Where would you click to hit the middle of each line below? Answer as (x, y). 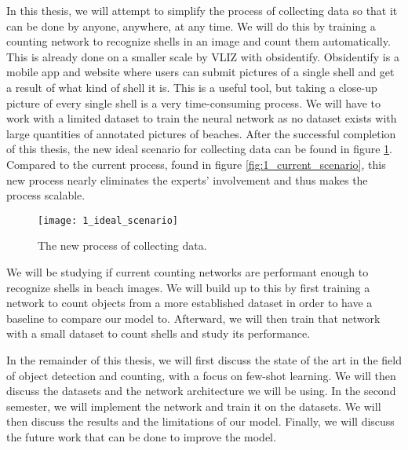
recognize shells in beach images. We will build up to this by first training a (188, 287)
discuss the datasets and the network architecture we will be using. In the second (201, 391)
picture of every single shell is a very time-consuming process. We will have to (193, 102)
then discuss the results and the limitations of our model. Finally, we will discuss (200, 421)
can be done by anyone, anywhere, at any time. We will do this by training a (191, 26)
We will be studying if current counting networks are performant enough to (188, 271)
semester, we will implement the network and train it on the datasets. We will (194, 406)
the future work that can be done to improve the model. (141, 436)
